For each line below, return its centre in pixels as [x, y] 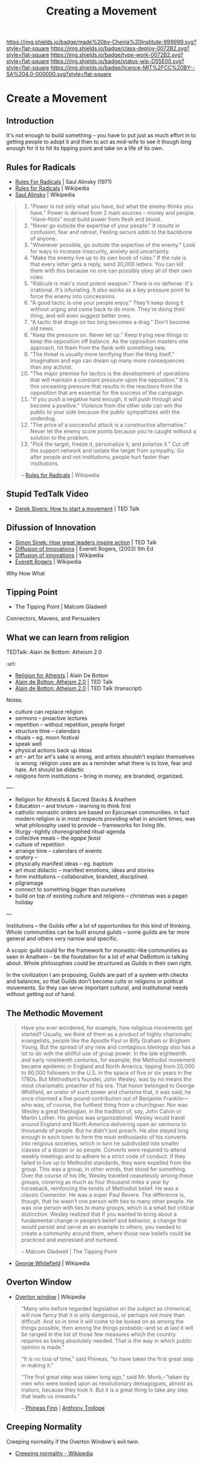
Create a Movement [57, 99]
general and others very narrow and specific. [63, 939]
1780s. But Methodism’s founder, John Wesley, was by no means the [106, 1079]
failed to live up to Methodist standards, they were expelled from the [106, 1163]
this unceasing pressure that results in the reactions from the [106, 386]
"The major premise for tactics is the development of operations [110, 373]
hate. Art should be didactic [50, 770]
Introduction [30, 121]
